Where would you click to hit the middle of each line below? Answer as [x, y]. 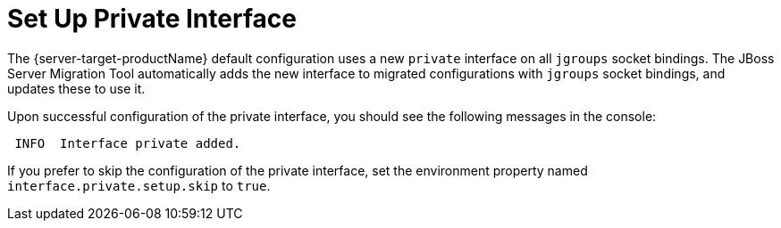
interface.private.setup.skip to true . [139, 185]
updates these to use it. [76, 88]
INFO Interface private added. [128, 143]
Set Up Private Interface [152, 19]
